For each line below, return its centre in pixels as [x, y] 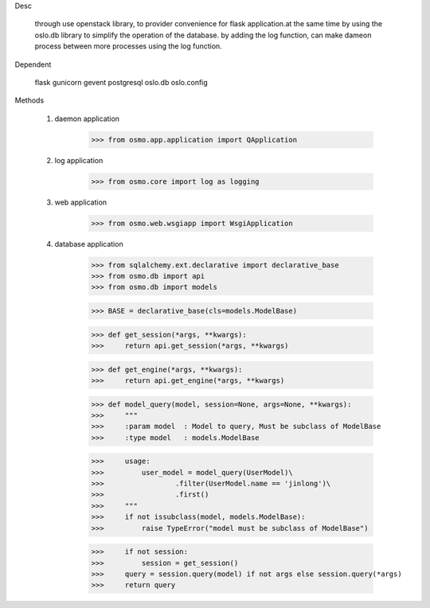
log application [79, 160]
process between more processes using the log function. [128, 46]
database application [89, 244]
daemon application [87, 119]
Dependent [33, 64]
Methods [29, 100]
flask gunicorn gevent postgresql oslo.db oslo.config [121, 82]
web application [81, 202]
